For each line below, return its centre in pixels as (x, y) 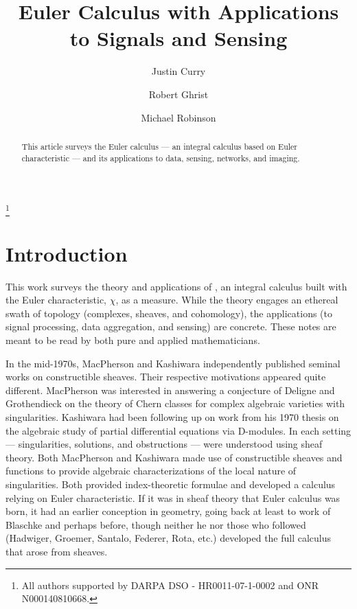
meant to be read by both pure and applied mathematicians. (133, 340)
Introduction (67, 253)
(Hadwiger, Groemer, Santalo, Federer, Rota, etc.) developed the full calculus (169, 538)
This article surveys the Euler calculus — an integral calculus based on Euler (159, 146)
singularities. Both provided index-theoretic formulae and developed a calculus (171, 484)
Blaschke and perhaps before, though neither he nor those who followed (156, 524)
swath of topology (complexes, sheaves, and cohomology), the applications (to (169, 313)
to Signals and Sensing (178, 38)
